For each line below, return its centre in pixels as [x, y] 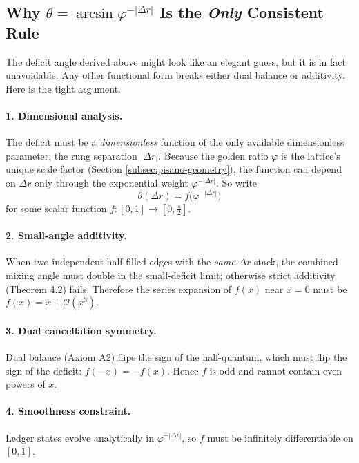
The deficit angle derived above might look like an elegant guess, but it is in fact [176, 61]
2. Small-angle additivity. [66, 235]
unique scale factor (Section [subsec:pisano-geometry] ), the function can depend [174, 169]
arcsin [95, 14]
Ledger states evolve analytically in [80, 437]
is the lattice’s [311, 155]
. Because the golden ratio [213, 155]
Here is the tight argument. [63, 88]
